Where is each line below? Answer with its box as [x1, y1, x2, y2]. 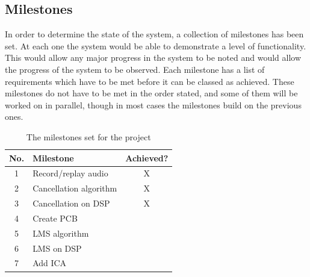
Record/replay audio [33, 167, 108, 179]
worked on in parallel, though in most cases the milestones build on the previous [5, 98, 302, 111]
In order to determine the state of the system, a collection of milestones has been [5, 28, 304, 40]
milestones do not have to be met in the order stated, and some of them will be [5, 87, 298, 99]
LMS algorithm [33, 226, 89, 239]
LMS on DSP [33, 241, 82, 254]
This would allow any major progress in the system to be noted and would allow [5, 51, 302, 64]
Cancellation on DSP [33, 197, 110, 210]
